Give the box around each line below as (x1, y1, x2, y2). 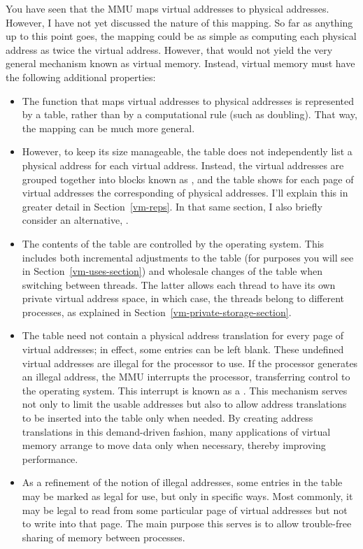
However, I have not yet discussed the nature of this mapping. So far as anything (6, 15, 353, 29)
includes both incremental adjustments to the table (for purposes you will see (22, 250, 354, 264)
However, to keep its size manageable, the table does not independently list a (22, 144, 353, 159)
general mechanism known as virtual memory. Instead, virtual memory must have (6, 56, 355, 71)
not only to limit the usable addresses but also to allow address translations (22, 397, 347, 411)
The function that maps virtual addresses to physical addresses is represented (22, 93, 355, 108)
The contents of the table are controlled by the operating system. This (22, 236, 325, 250)
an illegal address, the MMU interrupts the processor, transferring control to (22, 369, 350, 384)
